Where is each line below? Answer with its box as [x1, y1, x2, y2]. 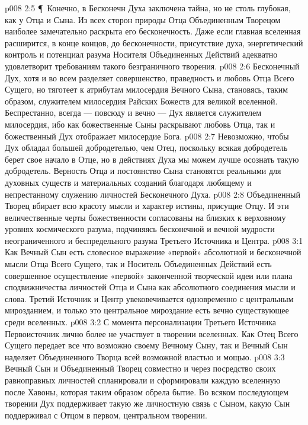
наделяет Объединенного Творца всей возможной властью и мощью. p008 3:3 [5, 350, 285, 363]
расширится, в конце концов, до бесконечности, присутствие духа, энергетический [5, 36, 303, 49]
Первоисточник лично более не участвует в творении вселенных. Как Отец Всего [5, 327, 299, 340]
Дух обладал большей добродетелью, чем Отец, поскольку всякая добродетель [5, 141, 288, 154]
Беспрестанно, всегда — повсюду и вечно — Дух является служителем [5, 106, 262, 119]
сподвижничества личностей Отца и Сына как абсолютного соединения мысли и [5, 281, 296, 293]
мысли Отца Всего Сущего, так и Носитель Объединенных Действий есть [5, 258, 272, 270]
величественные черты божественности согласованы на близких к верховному [5, 211, 286, 223]
